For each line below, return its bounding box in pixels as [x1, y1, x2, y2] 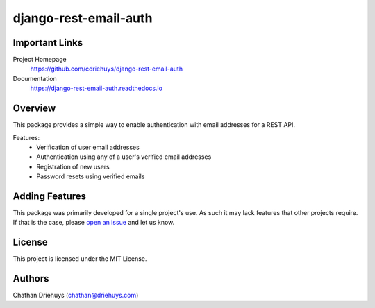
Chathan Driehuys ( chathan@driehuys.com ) [12, 291, 139, 300]
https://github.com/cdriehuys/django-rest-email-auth [30, 65, 183, 73]
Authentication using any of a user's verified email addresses [36, 153, 212, 161]
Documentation [12, 74, 57, 83]
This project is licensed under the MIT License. [12, 255, 147, 263]
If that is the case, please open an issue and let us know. [12, 219, 175, 227]
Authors [12, 273, 49, 284]
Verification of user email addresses [36, 143, 140, 151]
